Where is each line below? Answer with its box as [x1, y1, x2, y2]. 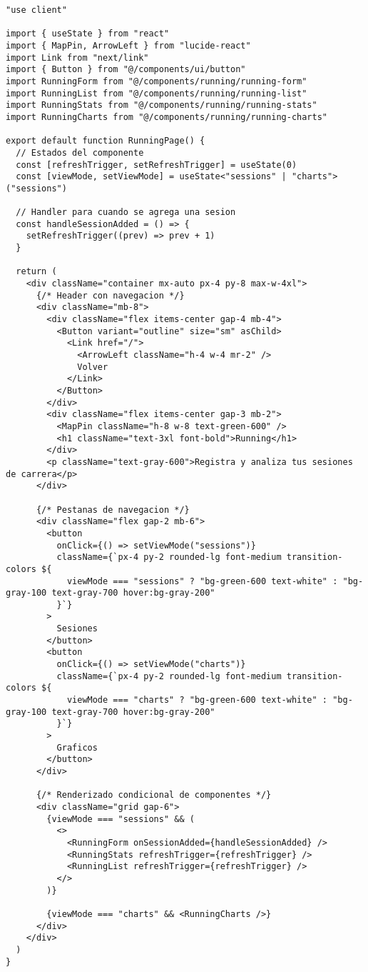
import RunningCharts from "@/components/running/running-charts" [6, 111, 328, 122]
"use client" [6, 5, 67, 15]
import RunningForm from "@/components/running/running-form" [6, 76, 307, 86]
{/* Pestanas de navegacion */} [36, 504, 190, 515]
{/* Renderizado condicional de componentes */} [36, 790, 272, 801]
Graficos [56, 742, 98, 753]
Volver [77, 361, 108, 372]
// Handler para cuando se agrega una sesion [16, 207, 236, 218]
